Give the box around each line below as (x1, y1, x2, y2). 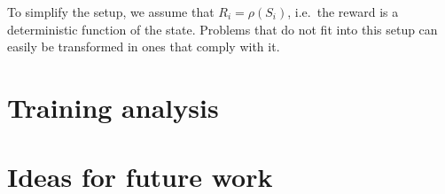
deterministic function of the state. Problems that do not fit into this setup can (7, 19, 438, 38)
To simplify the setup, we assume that (7, 3, 215, 20)
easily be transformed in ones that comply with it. (7, 37, 280, 56)
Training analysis (7, 89, 219, 125)
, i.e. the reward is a (287, 3, 399, 20)
